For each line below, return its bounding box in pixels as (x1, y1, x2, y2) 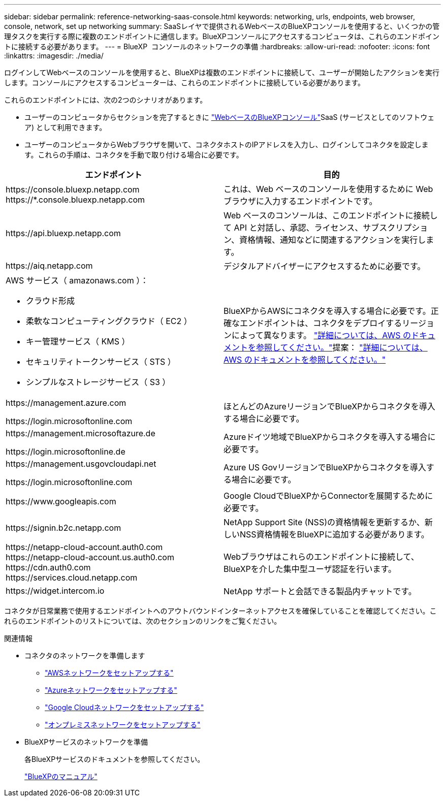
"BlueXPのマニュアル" (24, 772, 98, 781)
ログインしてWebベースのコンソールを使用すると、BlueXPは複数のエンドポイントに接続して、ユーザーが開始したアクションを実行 (4, 68, 440, 77)
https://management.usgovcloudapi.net (6, 459, 156, 469)
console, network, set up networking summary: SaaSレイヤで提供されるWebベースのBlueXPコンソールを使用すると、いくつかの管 (4, 22, 440, 30)
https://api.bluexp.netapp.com (6, 228, 121, 238)
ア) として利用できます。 (24, 123, 107, 132)
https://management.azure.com (6, 398, 126, 408)
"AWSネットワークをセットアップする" (45, 668, 174, 677)
